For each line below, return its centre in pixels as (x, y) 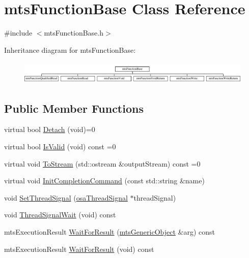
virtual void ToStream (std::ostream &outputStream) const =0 (102, 163)
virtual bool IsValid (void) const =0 (60, 146)
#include (18, 33)
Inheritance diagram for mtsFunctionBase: (70, 50)
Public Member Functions (74, 108)
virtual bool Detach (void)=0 (50, 129)
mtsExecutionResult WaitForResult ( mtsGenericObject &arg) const (110, 231)
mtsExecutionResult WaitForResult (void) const (79, 249)
